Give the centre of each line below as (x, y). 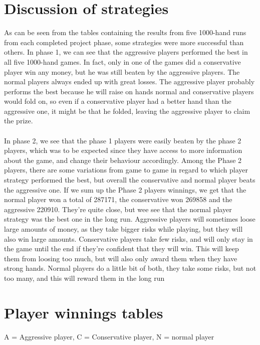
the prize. (19, 121)
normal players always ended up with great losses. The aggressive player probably (129, 81)
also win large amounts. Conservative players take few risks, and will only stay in (128, 238)
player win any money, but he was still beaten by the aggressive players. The (122, 71)
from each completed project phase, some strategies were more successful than (124, 42)
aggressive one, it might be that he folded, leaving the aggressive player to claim (127, 111)
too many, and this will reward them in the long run (84, 278)
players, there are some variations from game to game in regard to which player (126, 170)
